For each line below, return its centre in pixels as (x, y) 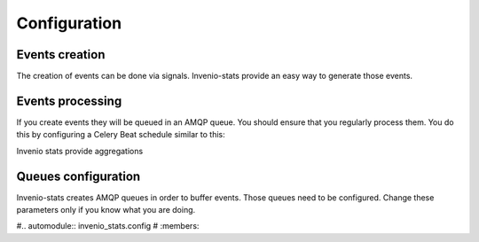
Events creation (61, 55)
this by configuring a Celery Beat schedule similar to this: (121, 135)
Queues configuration (79, 176)
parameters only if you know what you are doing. (106, 210)
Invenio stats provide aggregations (80, 151)
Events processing (69, 101)
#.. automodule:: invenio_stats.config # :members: (108, 226)
